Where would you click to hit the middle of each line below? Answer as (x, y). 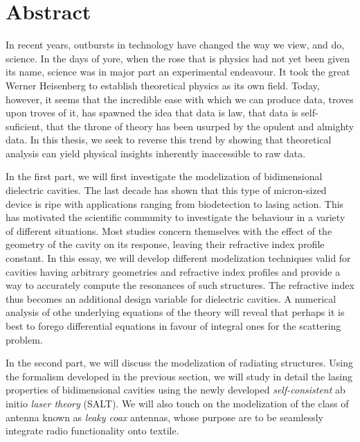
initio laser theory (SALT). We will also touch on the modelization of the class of (177, 403)
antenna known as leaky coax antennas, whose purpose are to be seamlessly (164, 417)
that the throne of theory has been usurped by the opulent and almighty (200, 126)
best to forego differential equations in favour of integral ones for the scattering (173, 326)
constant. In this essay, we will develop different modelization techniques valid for (178, 258)
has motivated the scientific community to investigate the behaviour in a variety (175, 217)
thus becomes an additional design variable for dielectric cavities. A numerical (171, 298)
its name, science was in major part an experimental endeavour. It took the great (178, 72)
